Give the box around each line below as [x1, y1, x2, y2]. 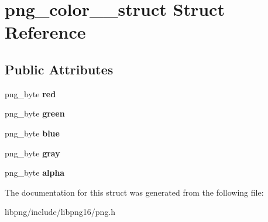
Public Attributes [5, 60, 114, 78]
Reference [5, 20, 86, 44]
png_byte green [5, 107, 65, 119]
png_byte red [5, 87, 56, 100]
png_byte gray [5, 146, 60, 159]
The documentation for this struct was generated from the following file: [5, 186, 264, 198]
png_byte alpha [5, 166, 65, 179]
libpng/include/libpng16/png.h [5, 206, 116, 218]
